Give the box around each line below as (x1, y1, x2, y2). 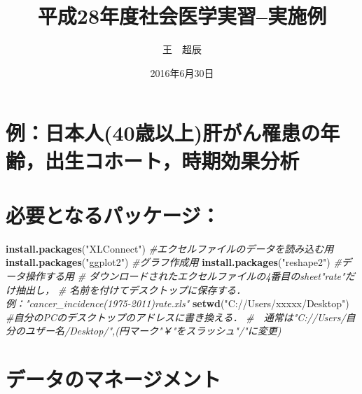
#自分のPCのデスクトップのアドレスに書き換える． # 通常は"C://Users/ (6, 309, 346, 324)
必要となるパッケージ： (6, 200, 221, 229)
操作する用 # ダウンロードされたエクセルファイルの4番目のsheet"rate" (25, 269, 345, 283)
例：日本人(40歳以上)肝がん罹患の (6, 118, 321, 147)
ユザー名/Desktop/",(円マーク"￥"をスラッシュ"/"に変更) (25, 323, 281, 338)
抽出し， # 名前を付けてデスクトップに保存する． (15, 282, 246, 297)
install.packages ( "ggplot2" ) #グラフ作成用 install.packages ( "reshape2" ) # (6, 255, 342, 269)
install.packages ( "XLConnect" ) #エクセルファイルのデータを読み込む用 (6, 241, 334, 255)
